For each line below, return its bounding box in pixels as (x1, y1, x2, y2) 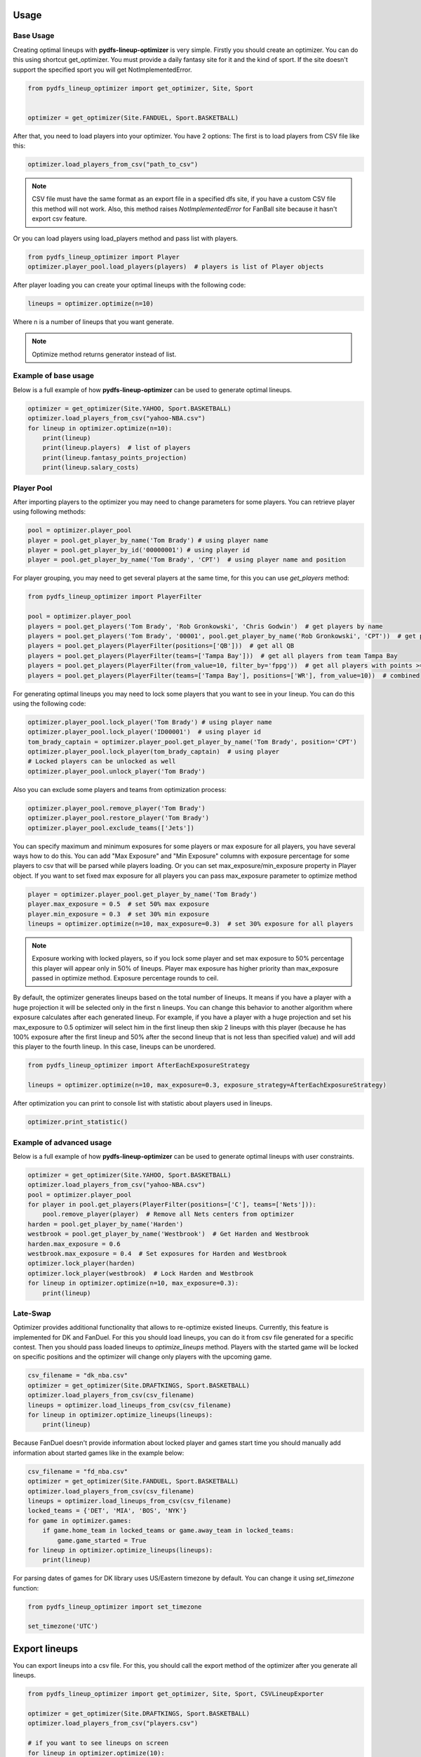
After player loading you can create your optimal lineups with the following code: (13, 280, 246, 289)
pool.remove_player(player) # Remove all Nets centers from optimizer (42, 1210, 295, 1219)
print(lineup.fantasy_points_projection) (42, 453, 187, 462)
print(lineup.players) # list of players (42, 443, 191, 452)
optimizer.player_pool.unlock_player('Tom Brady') (27, 767, 206, 775)
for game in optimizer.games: (27, 1517, 132, 1524)
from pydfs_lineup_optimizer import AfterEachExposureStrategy (27, 1061, 250, 1070)
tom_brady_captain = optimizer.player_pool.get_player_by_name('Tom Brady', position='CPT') (27, 738, 357, 746)
